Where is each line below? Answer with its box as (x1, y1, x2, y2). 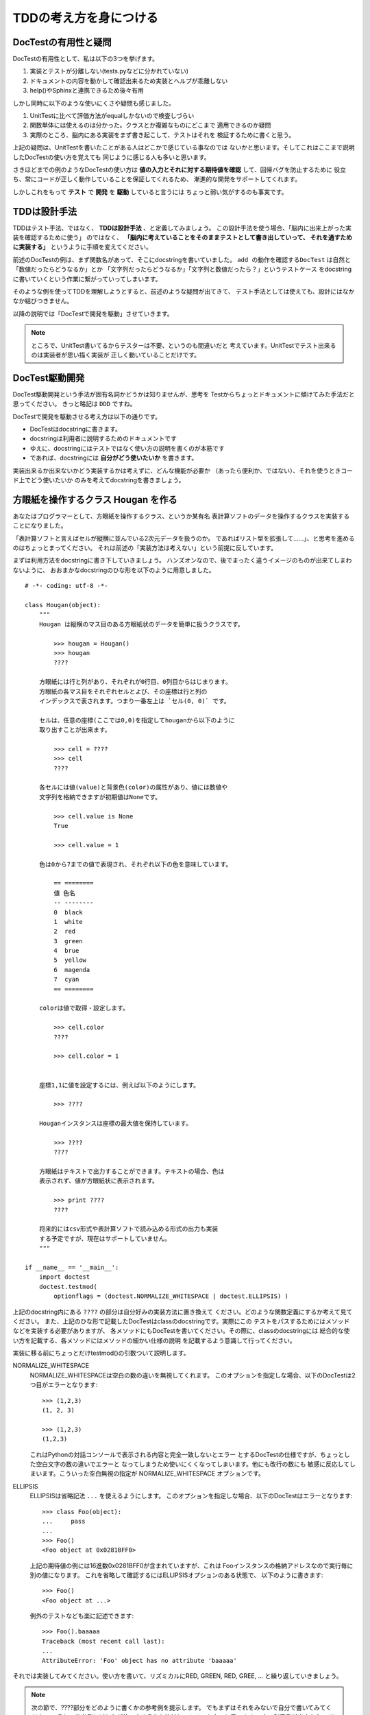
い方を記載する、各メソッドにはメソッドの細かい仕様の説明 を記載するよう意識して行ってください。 (12, 1336, 296, 1345)
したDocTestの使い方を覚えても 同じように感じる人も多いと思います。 (12, 153, 210, 161)
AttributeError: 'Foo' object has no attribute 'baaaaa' (42, 1657, 238, 1664)
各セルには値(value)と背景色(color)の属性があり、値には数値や (38, 783, 228, 792)
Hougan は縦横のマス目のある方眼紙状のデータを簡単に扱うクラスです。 (38, 620, 245, 628)
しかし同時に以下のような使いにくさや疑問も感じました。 (12, 99, 175, 107)
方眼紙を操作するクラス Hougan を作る (12, 494, 177, 506)
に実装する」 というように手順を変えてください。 (12, 243, 152, 251)
